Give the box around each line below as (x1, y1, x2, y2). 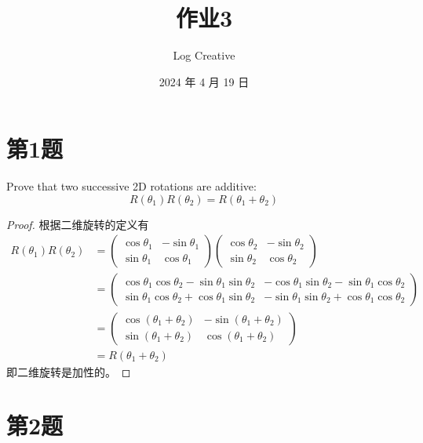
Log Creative (173, 47, 235, 64)
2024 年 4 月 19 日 (159, 73, 250, 89)
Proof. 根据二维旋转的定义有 (6, 216, 149, 232)
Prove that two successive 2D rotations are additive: (6, 178, 257, 194)
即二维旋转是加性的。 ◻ (6, 363, 131, 379)
